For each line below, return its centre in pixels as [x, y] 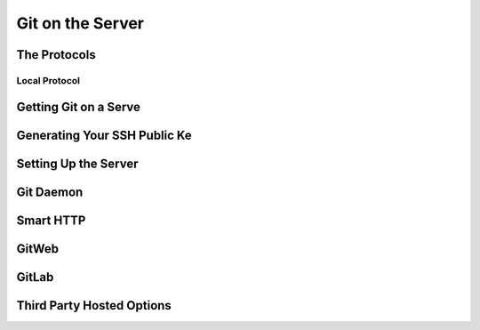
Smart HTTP [51, 220]
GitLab [35, 277]
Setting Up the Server [77, 163]
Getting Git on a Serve [79, 107]
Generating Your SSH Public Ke [104, 135]
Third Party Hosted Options [94, 306]
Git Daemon [50, 192]
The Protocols [56, 55]
